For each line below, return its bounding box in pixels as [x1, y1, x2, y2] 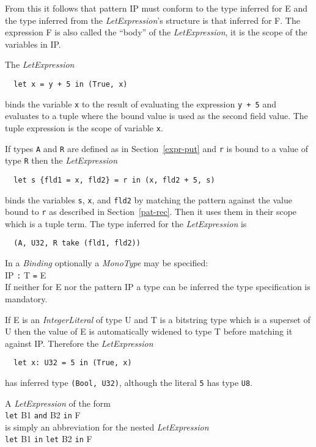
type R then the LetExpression [5, 154, 118, 167]
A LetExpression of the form [5, 396, 111, 409]
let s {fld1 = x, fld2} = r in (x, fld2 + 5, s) [13, 175, 215, 184]
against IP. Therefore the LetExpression [5, 336, 153, 349]
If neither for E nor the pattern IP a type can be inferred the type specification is [5, 280, 310, 293]
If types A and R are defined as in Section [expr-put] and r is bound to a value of [5, 142, 308, 154]
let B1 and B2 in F [5, 409, 81, 421]
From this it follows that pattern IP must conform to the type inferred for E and [5, 2, 307, 14]
